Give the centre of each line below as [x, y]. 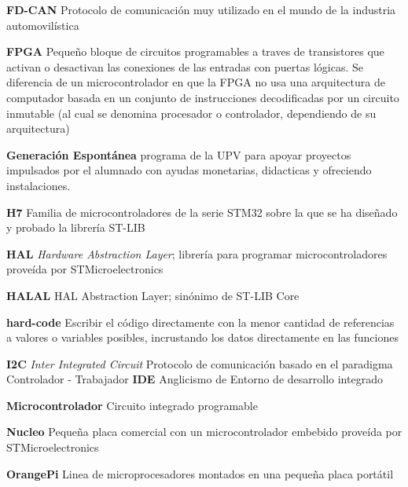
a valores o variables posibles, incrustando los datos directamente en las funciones [202, 337]
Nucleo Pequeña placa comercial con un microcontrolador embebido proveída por [204, 432]
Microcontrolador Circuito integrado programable [132, 405]
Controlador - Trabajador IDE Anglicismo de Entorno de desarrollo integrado [195, 379]
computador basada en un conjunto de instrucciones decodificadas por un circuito [203, 97]
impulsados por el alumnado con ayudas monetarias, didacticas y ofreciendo [189, 170]
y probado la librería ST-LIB [76, 227]
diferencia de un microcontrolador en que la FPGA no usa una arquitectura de [196, 82]
